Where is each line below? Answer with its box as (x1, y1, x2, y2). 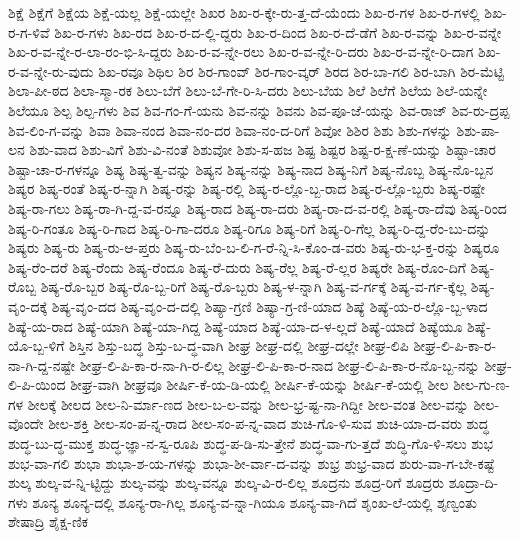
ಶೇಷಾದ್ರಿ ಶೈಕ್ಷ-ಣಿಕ (8, 511, 89, 532)
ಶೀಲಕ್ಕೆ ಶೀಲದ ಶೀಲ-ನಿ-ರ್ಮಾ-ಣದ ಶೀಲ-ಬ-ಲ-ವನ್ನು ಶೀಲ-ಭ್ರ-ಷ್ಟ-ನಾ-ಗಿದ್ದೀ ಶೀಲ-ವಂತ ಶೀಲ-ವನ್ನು (27, 393, 469, 414)
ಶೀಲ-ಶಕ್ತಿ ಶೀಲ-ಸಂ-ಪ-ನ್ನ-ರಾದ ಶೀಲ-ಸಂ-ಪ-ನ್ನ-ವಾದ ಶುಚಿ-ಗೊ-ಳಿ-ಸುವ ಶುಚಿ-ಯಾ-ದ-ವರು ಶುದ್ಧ (48, 413, 489, 434)
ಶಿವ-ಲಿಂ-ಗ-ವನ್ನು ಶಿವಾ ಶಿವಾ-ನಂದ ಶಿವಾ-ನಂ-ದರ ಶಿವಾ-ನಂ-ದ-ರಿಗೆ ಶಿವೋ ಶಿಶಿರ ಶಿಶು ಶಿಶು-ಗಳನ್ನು (8, 119, 452, 140)
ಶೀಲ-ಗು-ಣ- (453, 374, 511, 395)
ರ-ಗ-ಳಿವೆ (8, 21, 50, 42)
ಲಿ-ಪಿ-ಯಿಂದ (8, 374, 66, 395)
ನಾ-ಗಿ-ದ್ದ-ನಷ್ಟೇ (8, 354, 76, 375)
